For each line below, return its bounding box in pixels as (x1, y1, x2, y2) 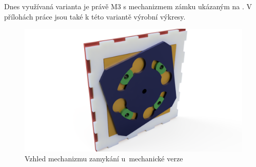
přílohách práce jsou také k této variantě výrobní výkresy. (4, 11, 186, 22)
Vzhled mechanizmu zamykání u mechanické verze (25, 153, 183, 164)
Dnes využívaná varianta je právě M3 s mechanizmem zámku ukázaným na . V (4, 1, 252, 11)
